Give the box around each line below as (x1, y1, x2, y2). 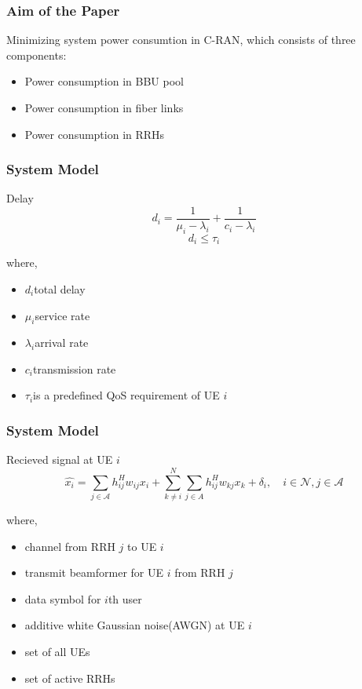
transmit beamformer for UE (24, 564, 164, 581)
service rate (35, 307, 90, 323)
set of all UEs (24, 643, 90, 659)
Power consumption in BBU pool (24, 73, 184, 89)
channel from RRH (24, 538, 115, 554)
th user (108, 590, 142, 607)
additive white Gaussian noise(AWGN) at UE (24, 617, 245, 633)
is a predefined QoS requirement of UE (33, 387, 220, 403)
